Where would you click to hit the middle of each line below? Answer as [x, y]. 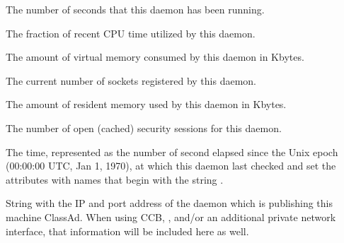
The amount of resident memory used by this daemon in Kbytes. [146, 104]
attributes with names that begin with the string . [115, 179]
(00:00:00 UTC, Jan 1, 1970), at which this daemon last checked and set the [171, 166]
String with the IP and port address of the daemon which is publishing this [169, 203]
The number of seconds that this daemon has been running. [135, 9]
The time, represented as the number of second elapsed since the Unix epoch [172, 152]
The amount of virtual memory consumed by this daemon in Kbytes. [155, 57]
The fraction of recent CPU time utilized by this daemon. [131, 33]
